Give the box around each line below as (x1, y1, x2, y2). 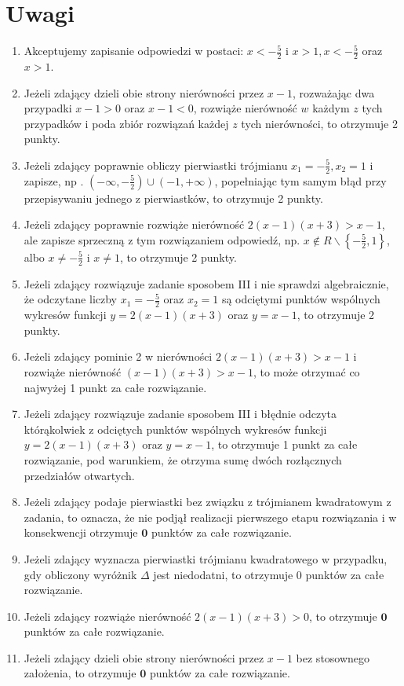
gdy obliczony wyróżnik (24, 566, 137, 582)
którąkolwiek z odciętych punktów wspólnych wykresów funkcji (24, 420, 327, 437)
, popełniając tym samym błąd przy (214, 172, 387, 189)
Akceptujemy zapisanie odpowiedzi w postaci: (24, 42, 244, 59)
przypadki (24, 100, 72, 116)
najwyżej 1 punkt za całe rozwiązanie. (24, 379, 207, 395)
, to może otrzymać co (253, 363, 360, 380)
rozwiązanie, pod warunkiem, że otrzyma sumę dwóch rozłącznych (24, 451, 342, 468)
